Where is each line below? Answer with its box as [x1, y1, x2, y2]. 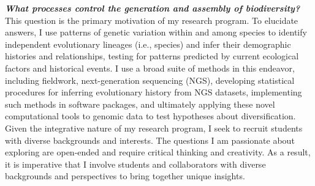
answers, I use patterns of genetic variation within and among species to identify [5, 26, 307, 39]
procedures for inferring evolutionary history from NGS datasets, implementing [5, 86, 302, 99]
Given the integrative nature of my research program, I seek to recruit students [5, 121, 303, 134]
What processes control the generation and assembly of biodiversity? [5, 2, 300, 14]
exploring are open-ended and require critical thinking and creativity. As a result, [5, 146, 311, 158]
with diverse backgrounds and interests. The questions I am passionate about [5, 133, 295, 146]
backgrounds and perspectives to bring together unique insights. [5, 169, 245, 182]
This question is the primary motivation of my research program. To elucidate [5, 13, 298, 26]
